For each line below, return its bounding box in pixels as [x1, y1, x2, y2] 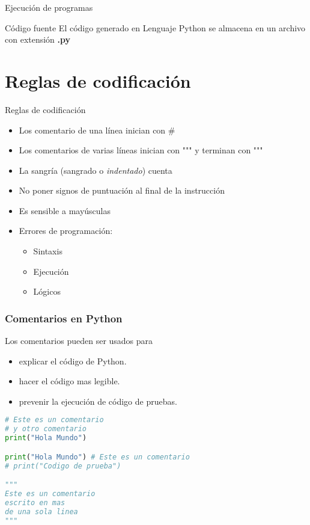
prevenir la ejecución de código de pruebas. [19, 395, 177, 407]
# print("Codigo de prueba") [5, 461, 121, 470]
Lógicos [33, 285, 61, 298]
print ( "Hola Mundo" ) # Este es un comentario [5, 452, 190, 461]
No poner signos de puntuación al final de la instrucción [19, 184, 225, 197]
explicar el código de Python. [19, 354, 127, 367]
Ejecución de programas [5, 1, 93, 13]
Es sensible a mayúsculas [19, 204, 111, 216]
